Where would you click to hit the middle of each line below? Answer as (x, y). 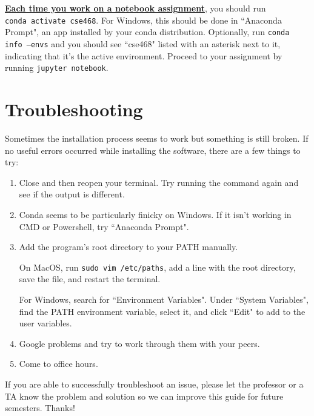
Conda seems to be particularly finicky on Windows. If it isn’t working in (155, 214)
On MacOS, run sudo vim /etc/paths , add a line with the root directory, (157, 267)
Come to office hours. (58, 364)
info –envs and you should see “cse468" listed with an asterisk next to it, (143, 43)
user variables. (45, 323)
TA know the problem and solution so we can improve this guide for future (144, 396)
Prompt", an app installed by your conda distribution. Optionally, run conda (147, 32)
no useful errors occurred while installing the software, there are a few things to (153, 150)
